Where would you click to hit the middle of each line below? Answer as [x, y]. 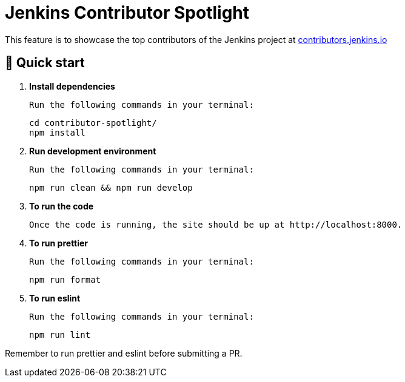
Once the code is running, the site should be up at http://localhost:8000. [216, 224]
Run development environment [93, 151]
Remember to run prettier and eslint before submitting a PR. [124, 353]
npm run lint [60, 334]
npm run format [65, 279]
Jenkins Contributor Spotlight [127, 13]
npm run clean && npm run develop [111, 187]
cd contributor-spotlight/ [93, 123]
